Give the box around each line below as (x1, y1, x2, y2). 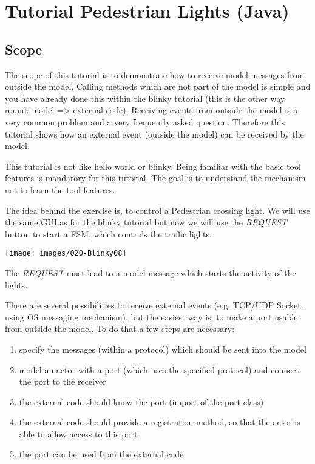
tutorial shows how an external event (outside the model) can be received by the (5, 127, 304, 140)
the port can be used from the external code (19, 448, 184, 460)
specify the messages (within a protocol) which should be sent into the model (19, 342, 307, 355)
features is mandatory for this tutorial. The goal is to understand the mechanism (5, 171, 306, 184)
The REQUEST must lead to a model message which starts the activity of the (5, 266, 296, 279)
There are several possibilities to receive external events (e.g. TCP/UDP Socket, (5, 299, 303, 311)
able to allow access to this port (19, 427, 138, 440)
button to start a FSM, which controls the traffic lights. (5, 227, 212, 240)
